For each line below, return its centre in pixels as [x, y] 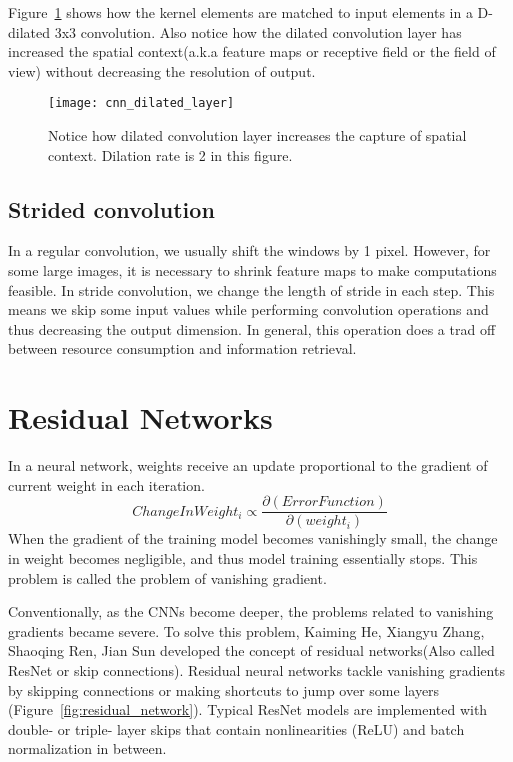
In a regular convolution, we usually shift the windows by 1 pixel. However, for [249, 250]
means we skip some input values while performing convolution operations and [248, 309]
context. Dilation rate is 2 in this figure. [170, 154]
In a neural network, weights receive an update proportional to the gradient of [248, 465]
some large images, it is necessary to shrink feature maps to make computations [252, 270]
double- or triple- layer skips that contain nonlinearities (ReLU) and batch [236, 728]
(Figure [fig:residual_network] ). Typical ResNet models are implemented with [248, 709]
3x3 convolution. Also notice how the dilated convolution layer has [258, 31]
